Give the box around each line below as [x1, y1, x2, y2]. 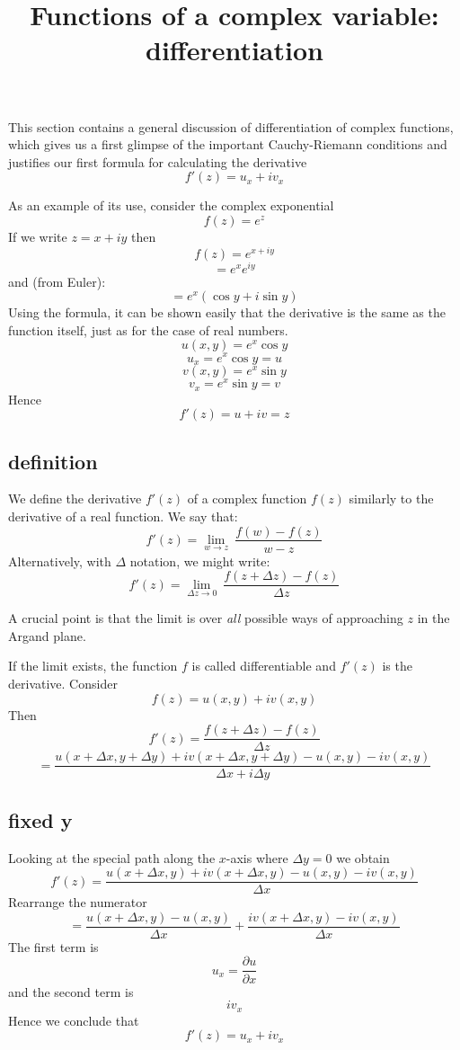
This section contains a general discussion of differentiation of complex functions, [8, 117, 454, 136]
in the [417, 609, 450, 627]
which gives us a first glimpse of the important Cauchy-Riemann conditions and [8, 135, 447, 154]
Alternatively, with [8, 551, 111, 570]
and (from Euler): [8, 271, 106, 290]
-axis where [226, 848, 288, 867]
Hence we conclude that [8, 1010, 139, 1029]
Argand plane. [8, 626, 86, 645]
